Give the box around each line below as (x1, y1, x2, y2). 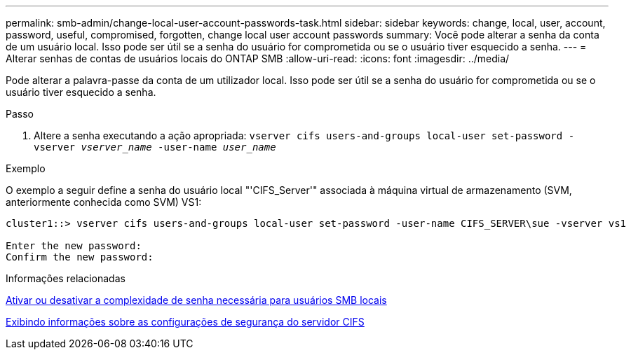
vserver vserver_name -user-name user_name (34, 141, 276, 153)
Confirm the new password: (6, 251, 154, 263)
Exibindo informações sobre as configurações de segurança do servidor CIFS (6, 316, 365, 328)
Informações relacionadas (6, 272, 125, 284)
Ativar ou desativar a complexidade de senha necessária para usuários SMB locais (6, 294, 387, 306)
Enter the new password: (6, 240, 142, 251)
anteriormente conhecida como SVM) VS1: (6, 196, 202, 208)
